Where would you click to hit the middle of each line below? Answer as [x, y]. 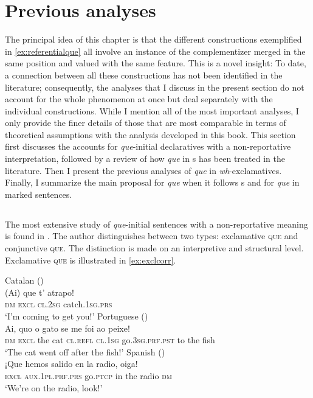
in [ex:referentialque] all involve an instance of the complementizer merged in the [155, 51]
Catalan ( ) [24, 280]
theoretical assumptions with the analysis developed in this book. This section [150, 134]
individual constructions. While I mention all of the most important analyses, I [152, 110]
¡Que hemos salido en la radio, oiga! [71, 364]
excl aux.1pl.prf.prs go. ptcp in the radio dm [88, 375]
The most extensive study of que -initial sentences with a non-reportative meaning [156, 224]
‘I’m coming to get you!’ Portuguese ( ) [77, 316]
